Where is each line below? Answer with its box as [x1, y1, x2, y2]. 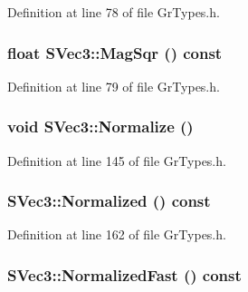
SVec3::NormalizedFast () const [7, 263, 242, 286]
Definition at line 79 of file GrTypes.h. [7, 76, 220, 95]
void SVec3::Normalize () [7, 115, 194, 138]
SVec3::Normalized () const [7, 190, 211, 212]
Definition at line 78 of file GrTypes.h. [7, 3, 220, 21]
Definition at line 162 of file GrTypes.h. [7, 225, 226, 244]
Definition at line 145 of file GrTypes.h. [7, 151, 226, 170]
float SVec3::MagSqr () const [7, 41, 223, 63]
